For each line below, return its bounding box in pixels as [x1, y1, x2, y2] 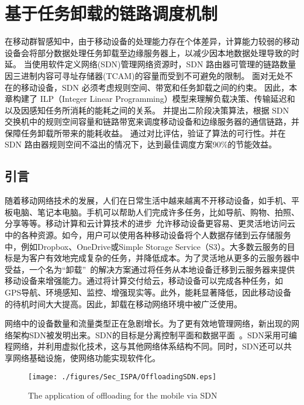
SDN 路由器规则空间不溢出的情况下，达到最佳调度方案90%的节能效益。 [5, 138, 277, 150]
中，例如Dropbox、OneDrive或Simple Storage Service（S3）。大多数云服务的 [5, 240, 287, 252]
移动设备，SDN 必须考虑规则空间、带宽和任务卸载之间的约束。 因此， [20, 81, 289, 93]
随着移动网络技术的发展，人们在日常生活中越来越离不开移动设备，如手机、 [5, 194, 291, 207]
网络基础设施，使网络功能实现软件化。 [12, 351, 160, 363]
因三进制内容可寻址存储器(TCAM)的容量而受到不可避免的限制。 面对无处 [5, 69, 285, 81]
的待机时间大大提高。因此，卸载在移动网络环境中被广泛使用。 [5, 297, 242, 310]
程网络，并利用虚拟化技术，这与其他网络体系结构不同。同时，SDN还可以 [5, 340, 284, 352]
